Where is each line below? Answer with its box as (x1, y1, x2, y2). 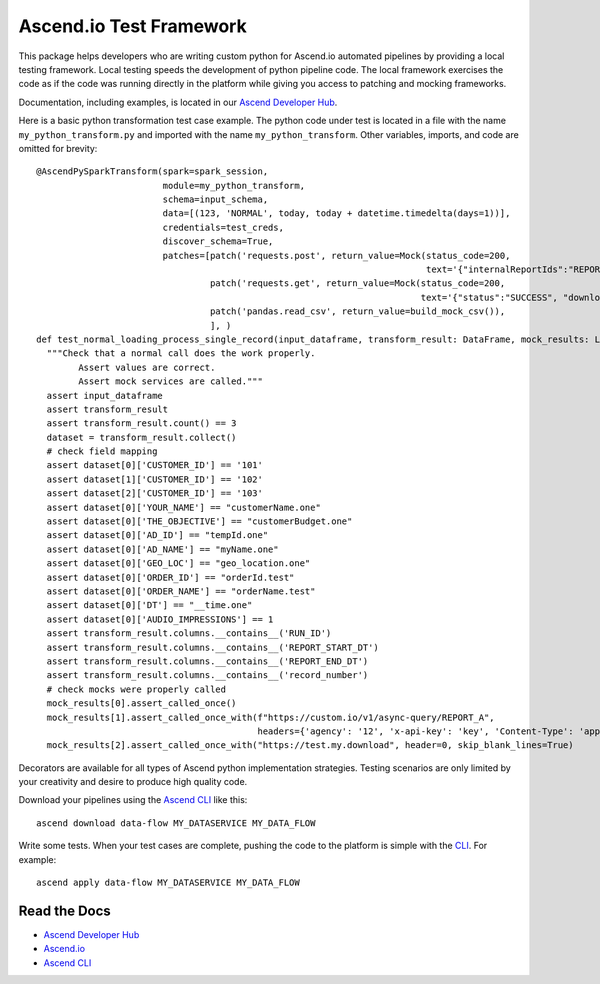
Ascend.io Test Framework (18, 15, 247, 37)
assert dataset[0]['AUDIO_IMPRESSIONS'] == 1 (46, 613, 274, 625)
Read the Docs (18, 902, 112, 919)
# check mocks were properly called (46, 683, 227, 695)
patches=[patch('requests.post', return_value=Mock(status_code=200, (162, 250, 511, 261)
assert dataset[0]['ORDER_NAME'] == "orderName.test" (46, 586, 316, 597)
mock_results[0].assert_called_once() (46, 698, 237, 709)
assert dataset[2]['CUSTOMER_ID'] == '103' (46, 488, 264, 499)
